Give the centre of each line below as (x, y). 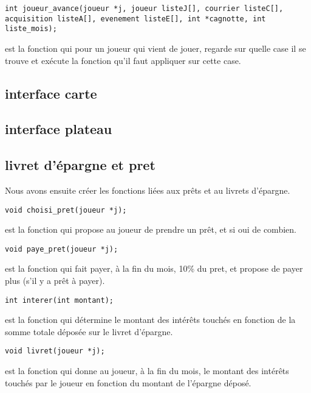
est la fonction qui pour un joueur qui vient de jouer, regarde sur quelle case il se (155, 48)
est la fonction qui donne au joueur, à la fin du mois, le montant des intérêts (147, 371)
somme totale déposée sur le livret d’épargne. (89, 331)
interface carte (51, 93)
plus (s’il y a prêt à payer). (55, 281)
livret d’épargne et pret (80, 165)
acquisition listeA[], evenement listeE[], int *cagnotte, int (135, 19)
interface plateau (59, 129)
